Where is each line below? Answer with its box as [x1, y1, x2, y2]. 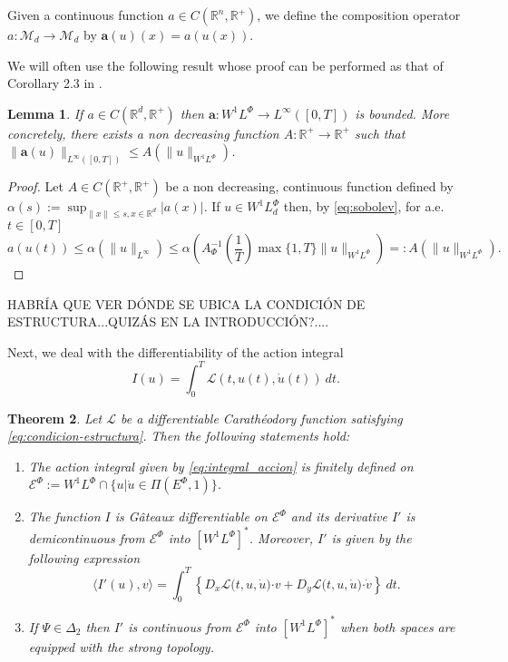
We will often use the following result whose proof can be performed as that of [7, 55, 444, 74]
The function [28, 507, 101, 526]
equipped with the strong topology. [28, 637, 214, 656]
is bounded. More [355, 103, 450, 122]
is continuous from [128, 617, 231, 636]
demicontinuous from [28, 528, 145, 547]
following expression [28, 548, 141, 567]
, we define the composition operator [257, 5, 461, 24]
